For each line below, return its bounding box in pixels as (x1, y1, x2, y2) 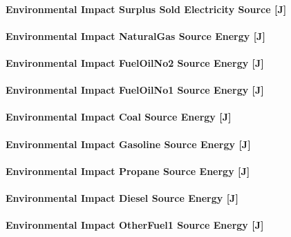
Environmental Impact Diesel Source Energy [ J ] (6, 190, 238, 205)
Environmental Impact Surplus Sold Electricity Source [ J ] (6, 1, 287, 16)
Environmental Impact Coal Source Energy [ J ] (6, 110, 232, 124)
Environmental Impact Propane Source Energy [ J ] (6, 163, 250, 178)
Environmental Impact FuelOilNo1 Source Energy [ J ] (6, 83, 264, 97)
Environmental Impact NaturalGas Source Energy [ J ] (6, 28, 265, 43)
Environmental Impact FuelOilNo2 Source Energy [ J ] (6, 55, 264, 70)
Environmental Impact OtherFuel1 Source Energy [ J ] (6, 218, 264, 232)
